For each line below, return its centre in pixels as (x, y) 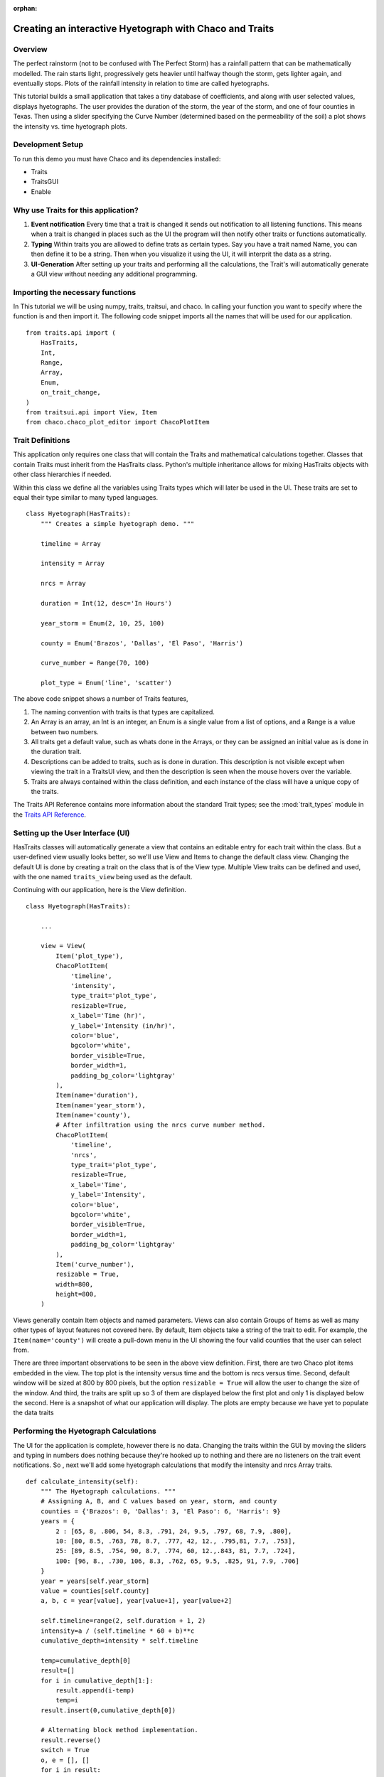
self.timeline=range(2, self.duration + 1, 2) (123, 1621)
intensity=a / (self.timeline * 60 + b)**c (117, 1631)
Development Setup (48, 144)
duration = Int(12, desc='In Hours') (106, 603)
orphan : (25, 8)
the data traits (33, 1413)
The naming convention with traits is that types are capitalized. (123, 712)
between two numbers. (65, 731)
